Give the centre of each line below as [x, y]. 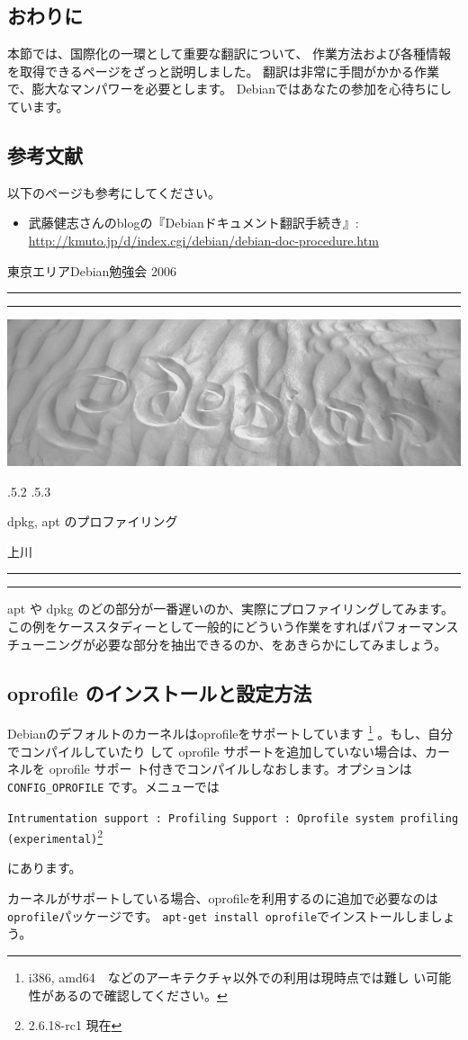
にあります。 [45, 868]
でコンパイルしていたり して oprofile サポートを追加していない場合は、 [216, 751]
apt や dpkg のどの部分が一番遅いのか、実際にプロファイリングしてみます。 [231, 609]
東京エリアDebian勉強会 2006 [92, 270]
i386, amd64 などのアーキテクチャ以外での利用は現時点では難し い [227, 977]
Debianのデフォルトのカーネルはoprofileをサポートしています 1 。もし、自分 [230, 732]
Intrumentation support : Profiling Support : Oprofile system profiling [233, 818]
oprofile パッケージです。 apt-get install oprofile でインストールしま [219, 915]
